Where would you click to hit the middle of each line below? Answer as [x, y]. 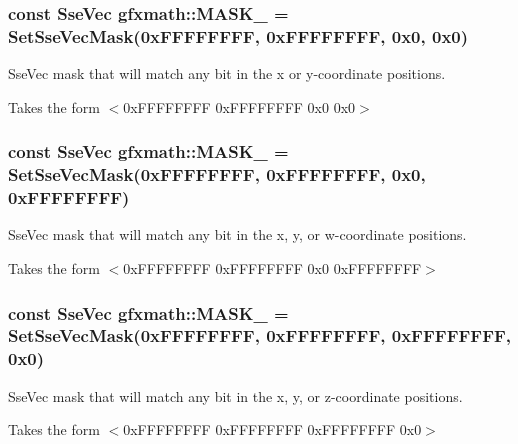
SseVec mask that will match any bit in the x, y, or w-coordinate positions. [237, 234]
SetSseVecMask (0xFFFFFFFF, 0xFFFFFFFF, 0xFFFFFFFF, [260, 335]
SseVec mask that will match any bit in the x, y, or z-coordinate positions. [235, 395]
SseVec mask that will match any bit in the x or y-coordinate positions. [227, 73]
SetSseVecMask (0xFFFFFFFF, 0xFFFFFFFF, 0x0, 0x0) [238, 35]
